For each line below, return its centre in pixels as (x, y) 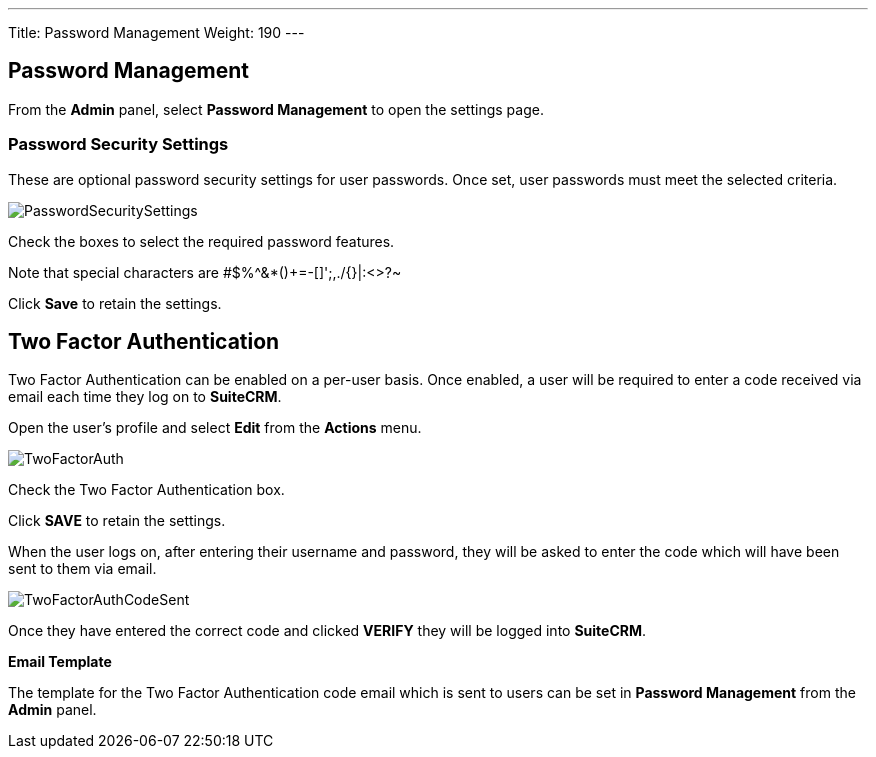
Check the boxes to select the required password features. (201, 241)
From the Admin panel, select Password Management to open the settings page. (276, 109)
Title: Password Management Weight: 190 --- (156, 32)
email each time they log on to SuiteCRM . (145, 397)
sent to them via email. (82, 569)
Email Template (60, 662)
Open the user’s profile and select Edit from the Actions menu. (215, 428)
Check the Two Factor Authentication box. (146, 490)
